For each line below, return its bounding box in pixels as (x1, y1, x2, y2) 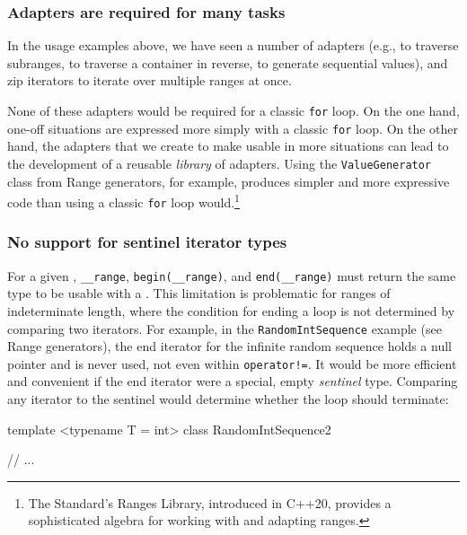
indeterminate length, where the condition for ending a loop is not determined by (7, 301, 455, 320)
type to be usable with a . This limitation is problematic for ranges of (7, 284, 391, 303)
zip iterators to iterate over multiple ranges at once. (7, 71, 292, 90)
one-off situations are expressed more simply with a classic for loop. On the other (7, 118, 459, 137)
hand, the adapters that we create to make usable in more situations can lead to (7, 136, 449, 155)
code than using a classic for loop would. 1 (7, 190, 240, 211)
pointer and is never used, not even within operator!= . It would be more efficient (7, 354, 457, 373)
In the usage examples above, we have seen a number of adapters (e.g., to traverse (7, 36, 459, 55)
